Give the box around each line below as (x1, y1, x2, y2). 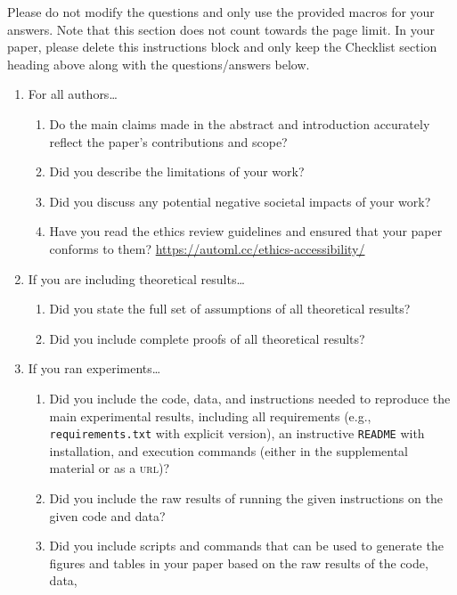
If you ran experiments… (28, 359, 161, 378)
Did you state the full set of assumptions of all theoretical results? (49, 299, 411, 318)
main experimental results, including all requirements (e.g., (49, 406, 371, 425)
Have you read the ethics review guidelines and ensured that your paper (49, 222, 443, 240)
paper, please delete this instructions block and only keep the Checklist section (7, 37, 437, 56)
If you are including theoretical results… (28, 269, 245, 288)
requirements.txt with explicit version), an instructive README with (49, 424, 425, 443)
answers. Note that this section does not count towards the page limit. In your (7, 20, 436, 38)
